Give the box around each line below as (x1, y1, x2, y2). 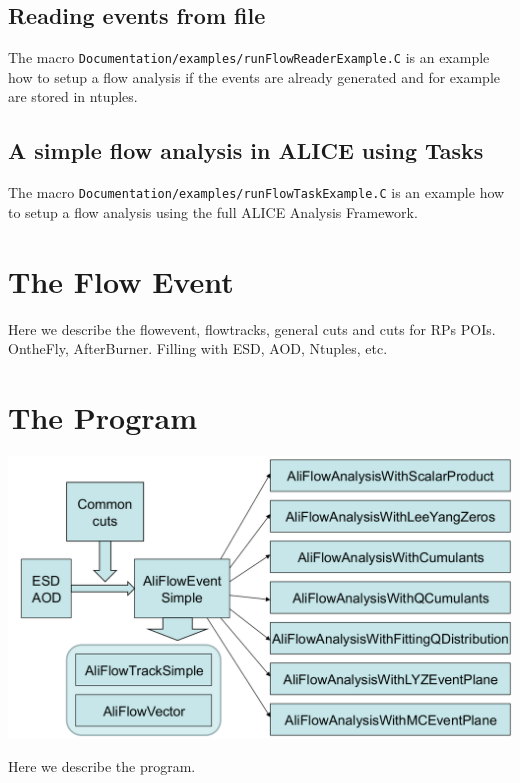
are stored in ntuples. (8, 86, 138, 107)
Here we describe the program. (8, 756, 196, 777)
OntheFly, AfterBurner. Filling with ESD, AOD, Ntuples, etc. (8, 338, 388, 359)
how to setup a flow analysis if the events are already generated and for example (8, 66, 500, 87)
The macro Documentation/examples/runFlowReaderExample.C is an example (8, 47, 490, 68)
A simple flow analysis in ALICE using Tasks (8, 135, 484, 166)
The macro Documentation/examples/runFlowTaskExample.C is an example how (8, 182, 505, 203)
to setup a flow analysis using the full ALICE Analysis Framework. (8, 201, 418, 222)
